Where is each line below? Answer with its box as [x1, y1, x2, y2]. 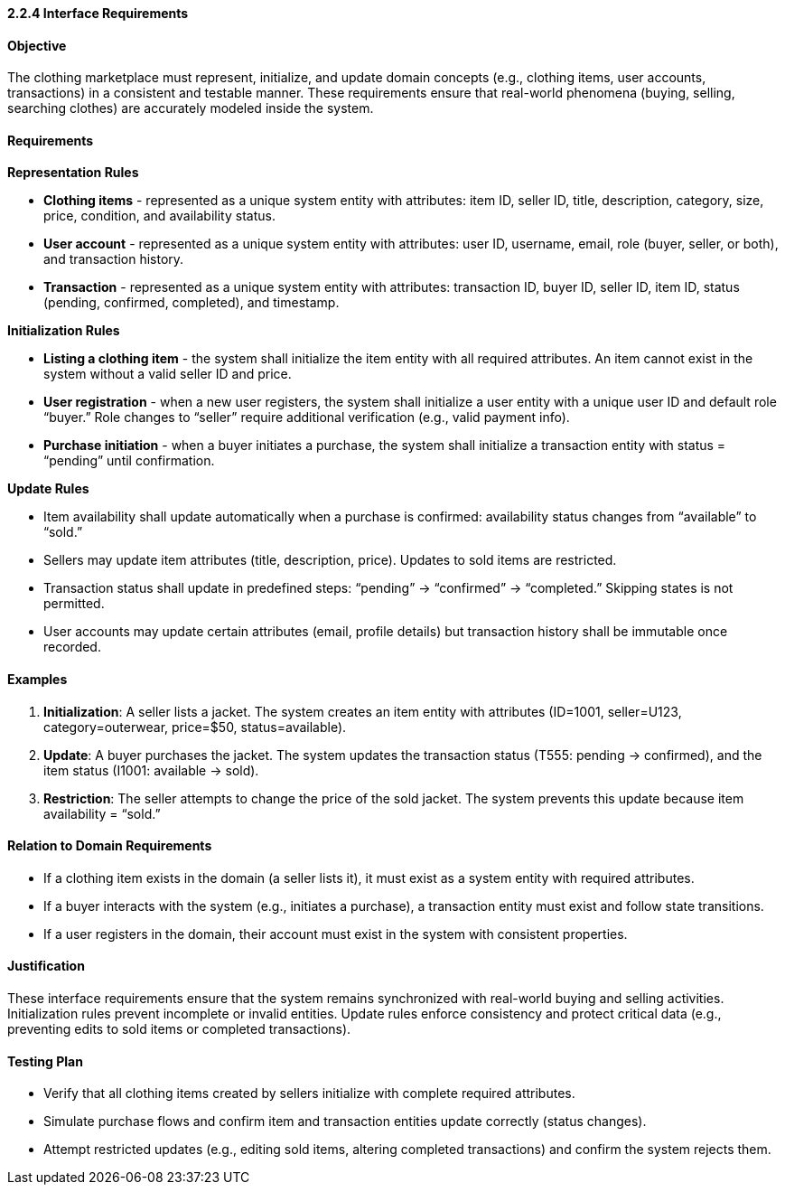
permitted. [43, 596, 105, 612]
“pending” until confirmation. [43, 453, 215, 469]
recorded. [43, 639, 101, 655]
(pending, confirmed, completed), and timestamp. [43, 295, 340, 311]
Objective [7, 37, 67, 53]
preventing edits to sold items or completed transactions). [7, 1021, 351, 1037]
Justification [7, 958, 85, 974]
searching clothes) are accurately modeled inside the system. [7, 100, 374, 117]
